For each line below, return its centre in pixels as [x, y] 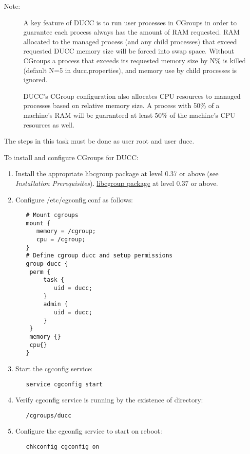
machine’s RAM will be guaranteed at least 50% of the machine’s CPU [129, 115]
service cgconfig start [64, 384]
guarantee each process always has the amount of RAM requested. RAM [132, 32]
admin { [56, 304]
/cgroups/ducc [49, 415]
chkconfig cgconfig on [63, 447]
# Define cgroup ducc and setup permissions [99, 256]
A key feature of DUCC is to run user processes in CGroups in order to [130, 22]
